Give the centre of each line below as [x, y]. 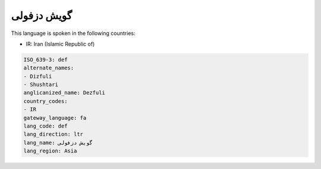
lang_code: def [45, 126]
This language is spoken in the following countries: [73, 33]
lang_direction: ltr [53, 134]
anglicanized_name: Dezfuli [64, 93]
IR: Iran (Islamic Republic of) [60, 44]
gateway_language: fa [55, 118]
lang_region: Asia [50, 151]
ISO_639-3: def [45, 60]
